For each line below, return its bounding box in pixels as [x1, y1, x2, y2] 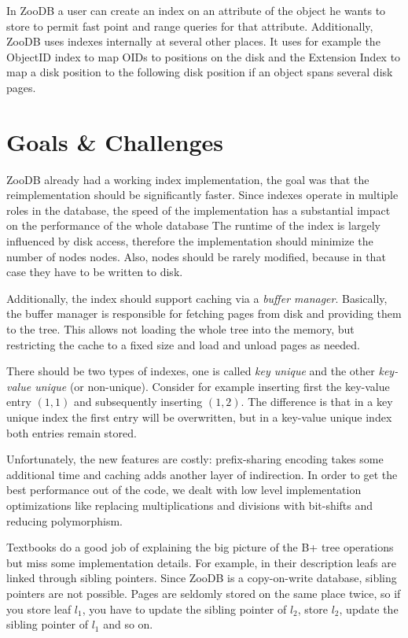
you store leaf [6, 600, 72, 617]
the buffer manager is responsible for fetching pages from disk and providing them [6, 305, 402, 322]
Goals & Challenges [6, 125, 224, 157]
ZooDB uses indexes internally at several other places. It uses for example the [6, 33, 380, 50]
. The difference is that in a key [241, 393, 393, 410]
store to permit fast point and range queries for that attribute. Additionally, [6, 17, 373, 34]
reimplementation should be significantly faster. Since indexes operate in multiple [6, 186, 399, 203]
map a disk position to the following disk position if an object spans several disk [6, 64, 393, 80]
